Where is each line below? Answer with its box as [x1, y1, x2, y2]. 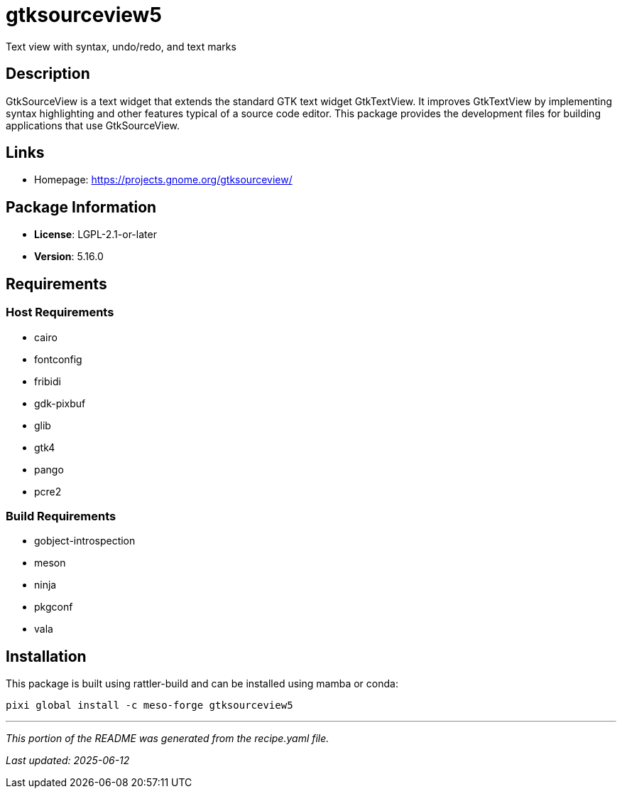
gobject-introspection [34, 535, 136, 547]
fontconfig [34, 353, 82, 365]
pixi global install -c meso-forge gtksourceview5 [6, 699, 293, 712]
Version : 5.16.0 [34, 250, 104, 263]
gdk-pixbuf [34, 397, 86, 409]
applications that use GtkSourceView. [6, 119, 180, 132]
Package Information [6, 198, 157, 216]
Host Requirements [6, 305, 114, 320]
